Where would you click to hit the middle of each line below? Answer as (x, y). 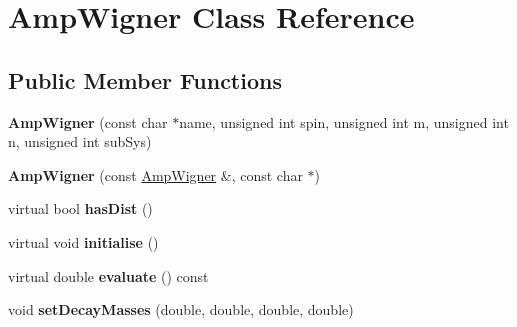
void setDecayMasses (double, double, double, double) (181, 309)
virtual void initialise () (83, 241)
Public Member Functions (145, 79)
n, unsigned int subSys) (80, 141)
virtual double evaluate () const (108, 275)
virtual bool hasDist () (80, 208)
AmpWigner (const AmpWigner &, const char (155, 174)
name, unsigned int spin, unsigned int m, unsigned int (344, 121)
